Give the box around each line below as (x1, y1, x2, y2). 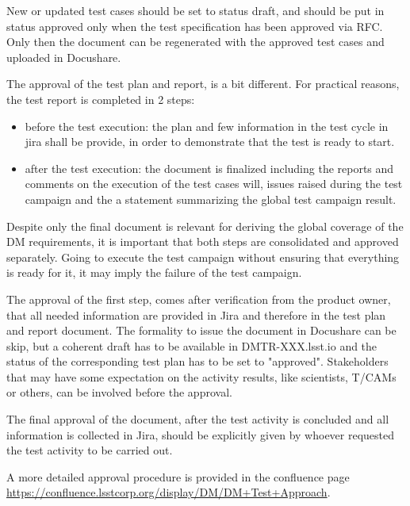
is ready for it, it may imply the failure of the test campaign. (6, 264, 302, 281)
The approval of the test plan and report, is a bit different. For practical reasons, (6, 75, 400, 92)
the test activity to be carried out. (6, 442, 173, 458)
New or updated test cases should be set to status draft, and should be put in (6, 2, 385, 18)
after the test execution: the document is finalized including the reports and (25, 159, 394, 176)
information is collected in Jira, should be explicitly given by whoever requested (6, 426, 395, 443)
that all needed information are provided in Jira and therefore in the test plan (6, 306, 386, 323)
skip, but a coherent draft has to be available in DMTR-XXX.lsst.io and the (6, 337, 377, 354)
